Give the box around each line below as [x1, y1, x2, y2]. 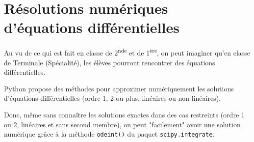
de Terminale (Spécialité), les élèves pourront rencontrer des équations [4, 57, 215, 67]
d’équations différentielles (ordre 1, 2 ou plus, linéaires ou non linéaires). [4, 93, 221, 103]
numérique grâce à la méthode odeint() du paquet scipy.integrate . [4, 129, 215, 139]
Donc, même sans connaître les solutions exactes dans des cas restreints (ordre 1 [4, 109, 245, 119]
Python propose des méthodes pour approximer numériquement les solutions [4, 83, 234, 93]
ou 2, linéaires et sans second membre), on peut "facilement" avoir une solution [4, 119, 241, 129]
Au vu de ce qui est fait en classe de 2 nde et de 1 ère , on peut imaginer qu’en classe [4, 46, 251, 57]
